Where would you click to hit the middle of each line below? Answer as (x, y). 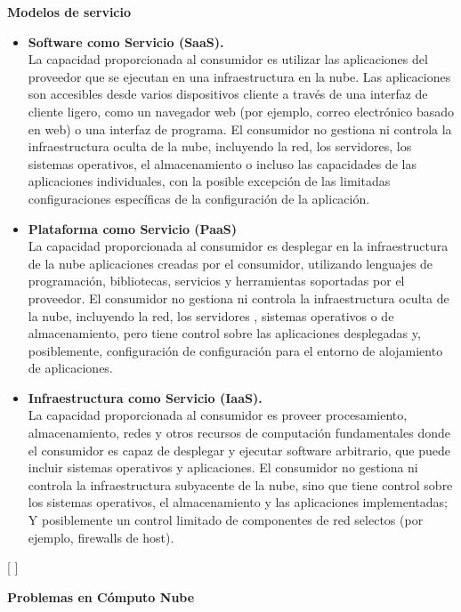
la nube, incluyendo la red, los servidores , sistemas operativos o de (211, 315)
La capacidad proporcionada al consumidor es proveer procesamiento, (218, 415)
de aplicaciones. (70, 368)
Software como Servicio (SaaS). (126, 41)
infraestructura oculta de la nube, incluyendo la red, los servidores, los (220, 146)
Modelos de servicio (69, 12)
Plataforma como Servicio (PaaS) (133, 228)
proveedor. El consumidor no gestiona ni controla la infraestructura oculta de (239, 298)
